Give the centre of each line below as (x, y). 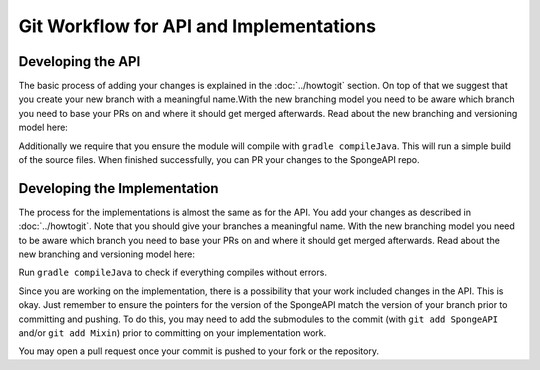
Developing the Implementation (118, 188)
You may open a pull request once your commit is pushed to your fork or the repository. (199, 351)
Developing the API (79, 61)
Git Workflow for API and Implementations (197, 26)
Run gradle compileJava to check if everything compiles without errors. (172, 272)
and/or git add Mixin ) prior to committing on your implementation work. (172, 333)
